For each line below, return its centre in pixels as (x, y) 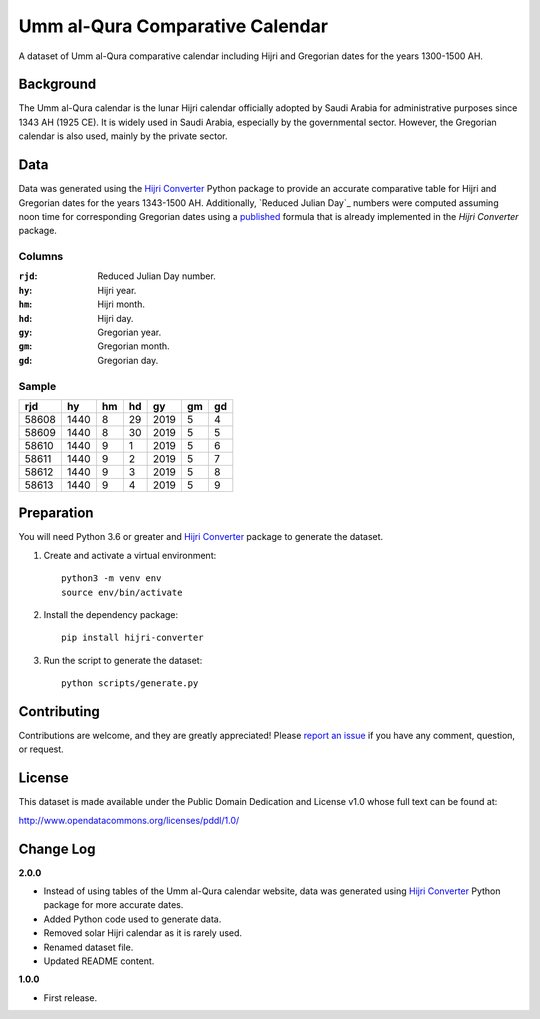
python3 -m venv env (111, 578)
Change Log (57, 848)
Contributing (59, 711)
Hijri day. (115, 318)
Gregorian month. (133, 346)
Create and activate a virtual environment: (130, 555)
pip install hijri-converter (132, 638)
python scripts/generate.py (130, 683)
